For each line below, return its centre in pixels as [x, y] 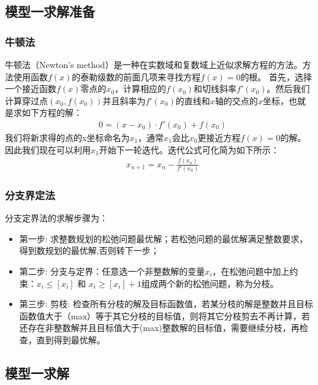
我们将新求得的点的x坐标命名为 [67, 137]
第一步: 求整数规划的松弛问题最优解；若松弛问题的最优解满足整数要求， [164, 238]
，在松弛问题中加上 [251, 271]
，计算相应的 [141, 89]
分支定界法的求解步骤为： [56, 218]
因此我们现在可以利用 [48, 149]
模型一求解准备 [50, 11]
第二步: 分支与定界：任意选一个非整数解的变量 [112, 271]
